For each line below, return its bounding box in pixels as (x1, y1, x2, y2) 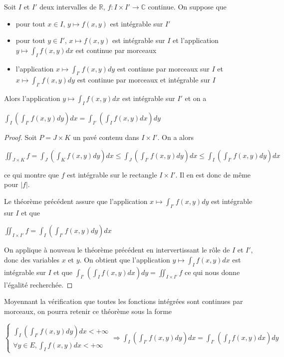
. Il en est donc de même (175, 169, 251, 179)
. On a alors (157, 131, 194, 142)
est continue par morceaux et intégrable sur (77, 74, 210, 85)
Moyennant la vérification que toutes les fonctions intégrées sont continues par (4, 296, 243, 306)
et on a (185, 93, 207, 103)
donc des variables (4, 254, 60, 264)
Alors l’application (4, 93, 60, 103)
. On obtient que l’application (79, 254, 170, 264)
